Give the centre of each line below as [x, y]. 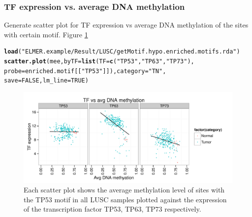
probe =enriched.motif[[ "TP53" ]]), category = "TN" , [85, 71]
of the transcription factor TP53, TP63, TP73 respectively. [112, 209]
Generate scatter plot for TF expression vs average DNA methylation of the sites [126, 25]
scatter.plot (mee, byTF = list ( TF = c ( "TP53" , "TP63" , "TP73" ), [99, 62]
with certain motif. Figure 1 [46, 34]
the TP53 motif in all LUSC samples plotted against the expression [125, 199]
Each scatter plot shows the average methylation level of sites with [124, 190]
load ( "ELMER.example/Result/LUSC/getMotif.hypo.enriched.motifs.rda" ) [122, 52]
